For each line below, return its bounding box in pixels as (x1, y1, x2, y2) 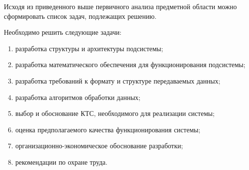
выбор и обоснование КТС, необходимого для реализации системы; (15, 108, 215, 118)
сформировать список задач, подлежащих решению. (4, 11, 156, 21)
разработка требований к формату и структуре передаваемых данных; (15, 75, 220, 85)
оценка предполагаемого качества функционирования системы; (15, 124, 201, 134)
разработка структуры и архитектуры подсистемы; (15, 43, 163, 53)
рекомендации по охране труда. (15, 156, 108, 167)
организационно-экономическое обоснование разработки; (15, 141, 183, 151)
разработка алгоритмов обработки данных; (15, 92, 140, 102)
